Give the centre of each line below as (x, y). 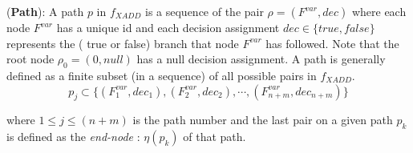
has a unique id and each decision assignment (168, 27)
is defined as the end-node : (73, 137)
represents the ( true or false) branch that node (123, 43)
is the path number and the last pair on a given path (263, 120)
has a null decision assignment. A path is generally (261, 59)
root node (30, 59)
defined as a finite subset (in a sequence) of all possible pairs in (162, 75)
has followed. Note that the (332, 43)
